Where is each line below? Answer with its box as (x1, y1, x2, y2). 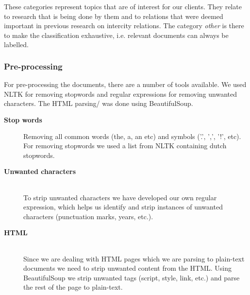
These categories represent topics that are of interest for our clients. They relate (4, 1, 242, 11)
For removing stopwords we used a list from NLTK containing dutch (23, 140, 227, 151)
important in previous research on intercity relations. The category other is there (4, 20, 244, 31)
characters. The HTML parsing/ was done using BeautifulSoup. (4, 98, 193, 108)
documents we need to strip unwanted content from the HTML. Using (23, 263, 232, 273)
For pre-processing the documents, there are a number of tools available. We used (4, 79, 247, 89)
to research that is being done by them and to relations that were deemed (4, 11, 223, 21)
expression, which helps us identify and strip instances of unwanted (23, 202, 223, 212)
